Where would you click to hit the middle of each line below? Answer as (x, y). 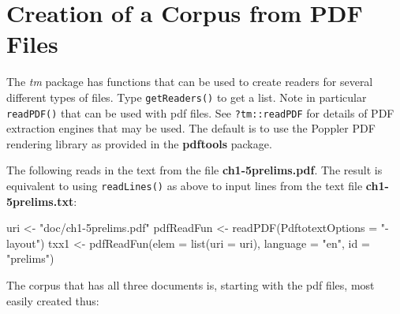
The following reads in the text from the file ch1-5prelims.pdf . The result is (194, 170)
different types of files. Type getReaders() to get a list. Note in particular (187, 97)
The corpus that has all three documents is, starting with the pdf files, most (191, 285)
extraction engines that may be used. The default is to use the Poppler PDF (191, 128)
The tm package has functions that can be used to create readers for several (190, 82)
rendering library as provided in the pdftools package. (139, 143)
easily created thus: (53, 300)
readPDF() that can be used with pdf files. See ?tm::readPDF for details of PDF (200, 112)
